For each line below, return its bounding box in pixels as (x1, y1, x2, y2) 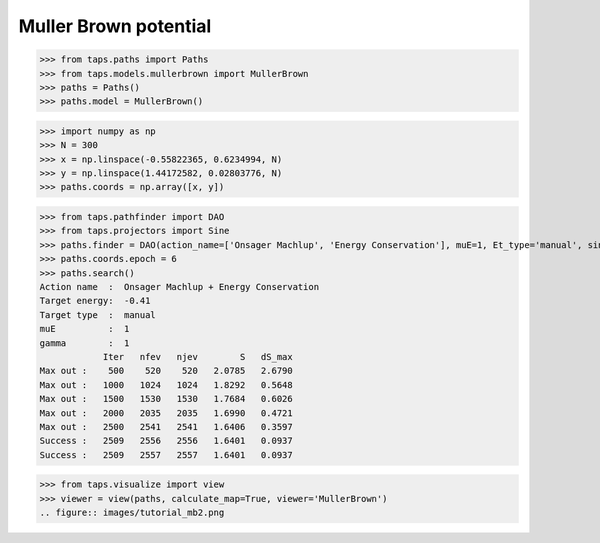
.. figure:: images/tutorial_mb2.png (39, 507, 225, 519)
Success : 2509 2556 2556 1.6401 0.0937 (39, 435, 294, 447)
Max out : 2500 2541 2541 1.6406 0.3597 (39, 421, 294, 432)
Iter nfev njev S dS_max (102, 351, 294, 362)
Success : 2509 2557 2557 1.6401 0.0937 (39, 449, 294, 460)
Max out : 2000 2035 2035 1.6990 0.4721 (39, 407, 294, 419)
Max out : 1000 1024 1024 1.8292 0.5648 (39, 379, 294, 390)
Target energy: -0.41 (39, 295, 151, 307)
